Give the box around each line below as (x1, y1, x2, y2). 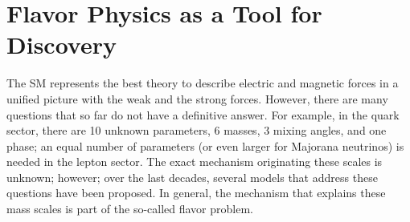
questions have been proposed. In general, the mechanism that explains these (6, 184, 386, 201)
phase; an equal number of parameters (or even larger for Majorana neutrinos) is (6, 137, 404, 154)
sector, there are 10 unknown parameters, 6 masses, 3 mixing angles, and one (6, 122, 387, 139)
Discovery (6, 28, 117, 61)
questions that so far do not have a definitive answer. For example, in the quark (6, 106, 400, 123)
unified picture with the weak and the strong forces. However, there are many (6, 90, 388, 107)
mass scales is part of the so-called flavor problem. (6, 200, 253, 217)
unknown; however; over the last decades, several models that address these (6, 168, 378, 185)
